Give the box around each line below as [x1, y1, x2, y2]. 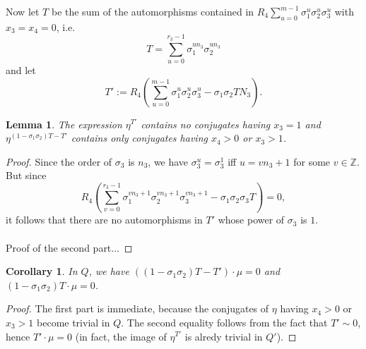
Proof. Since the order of [6, 154, 112, 169]
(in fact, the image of [75, 329, 167, 343]
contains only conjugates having [71, 130, 208, 145]
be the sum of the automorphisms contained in [51, 4, 254, 18]
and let [6, 62, 36, 77]
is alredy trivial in [184, 329, 263, 343]
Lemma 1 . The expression [6, 116, 122, 131]
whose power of [218, 212, 285, 227]
